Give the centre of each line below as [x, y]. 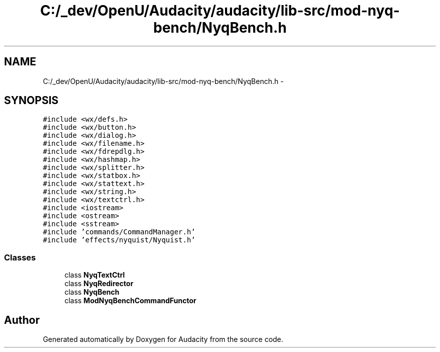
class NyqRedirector [99, 284]
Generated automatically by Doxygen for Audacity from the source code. [163, 339]
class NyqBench [92, 292]
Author [22, 320]
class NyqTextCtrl [95, 275]
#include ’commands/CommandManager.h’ [119, 232]
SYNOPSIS [31, 101]
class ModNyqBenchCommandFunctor [130, 301]
